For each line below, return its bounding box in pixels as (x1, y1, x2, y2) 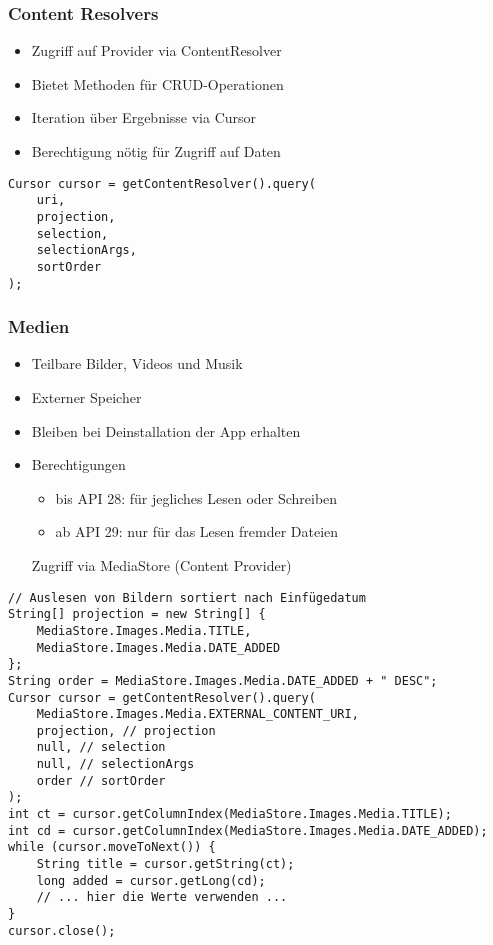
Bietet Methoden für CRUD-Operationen (31, 73, 284, 94)
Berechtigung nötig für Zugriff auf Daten (31, 141, 281, 161)
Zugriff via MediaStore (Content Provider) (31, 554, 292, 575)
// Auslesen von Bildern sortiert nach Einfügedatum (8, 590, 366, 605)
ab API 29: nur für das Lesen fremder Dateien (55, 521, 339, 542)
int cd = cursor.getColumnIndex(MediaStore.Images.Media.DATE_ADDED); (8, 823, 488, 838)
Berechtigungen (31, 454, 126, 475)
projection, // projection (36, 723, 216, 738)
